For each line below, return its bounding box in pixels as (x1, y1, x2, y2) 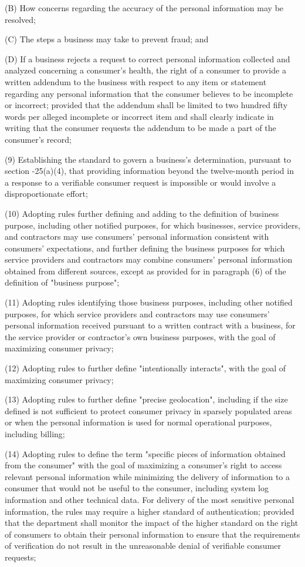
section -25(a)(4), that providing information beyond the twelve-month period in (5, 165, 294, 177)
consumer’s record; (5, 133, 72, 145)
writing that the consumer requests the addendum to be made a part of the (5, 122, 276, 134)
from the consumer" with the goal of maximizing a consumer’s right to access (5, 459, 282, 471)
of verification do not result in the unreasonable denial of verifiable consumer (5, 539, 282, 552)
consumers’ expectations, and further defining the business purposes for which (5, 241, 285, 254)
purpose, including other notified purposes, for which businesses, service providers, (5, 219, 300, 231)
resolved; (5, 13, 36, 25)
